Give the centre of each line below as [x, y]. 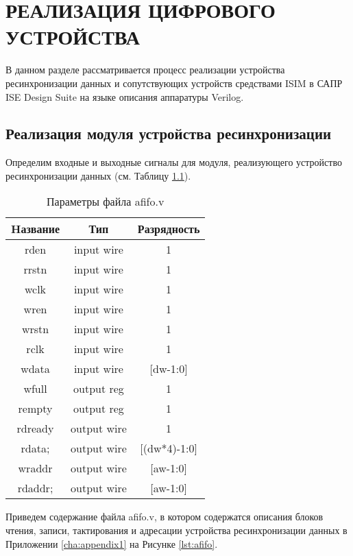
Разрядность [169, 229]
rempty [35, 409]
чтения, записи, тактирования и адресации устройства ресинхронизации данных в [176, 530]
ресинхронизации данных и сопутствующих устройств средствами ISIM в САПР [174, 83]
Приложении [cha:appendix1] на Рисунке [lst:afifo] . [112, 543]
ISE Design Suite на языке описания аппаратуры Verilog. [125, 96]
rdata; [35, 448]
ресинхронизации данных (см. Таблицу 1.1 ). [98, 175]
